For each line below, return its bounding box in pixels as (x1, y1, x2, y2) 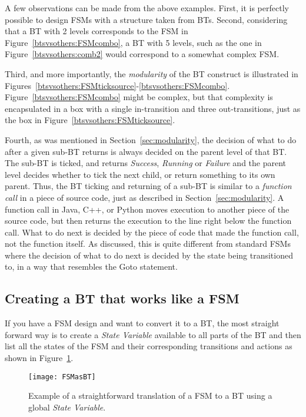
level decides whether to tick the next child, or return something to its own (5, 168, 275, 180)
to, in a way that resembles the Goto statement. (5, 260, 178, 273)
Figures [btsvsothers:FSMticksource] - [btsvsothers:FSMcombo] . (5, 79, 230, 91)
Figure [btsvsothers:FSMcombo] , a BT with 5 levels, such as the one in (5, 36, 262, 48)
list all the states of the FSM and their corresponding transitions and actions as (5, 340, 292, 352)
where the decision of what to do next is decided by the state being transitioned (5, 249, 293, 261)
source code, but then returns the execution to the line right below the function (5, 214, 292, 227)
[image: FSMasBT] (28, 372, 96, 381)
